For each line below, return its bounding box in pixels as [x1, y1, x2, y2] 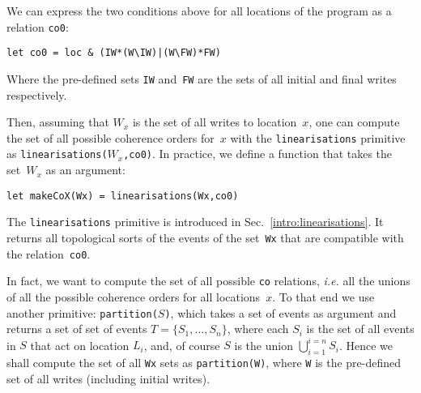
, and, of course [143, 336, 220, 353]
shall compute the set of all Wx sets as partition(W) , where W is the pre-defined [6, 354, 402, 371]
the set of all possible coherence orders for [6, 129, 215, 146]
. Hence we [338, 336, 393, 353]
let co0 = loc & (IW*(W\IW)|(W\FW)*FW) [6, 47, 221, 59]
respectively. [6, 86, 67, 103]
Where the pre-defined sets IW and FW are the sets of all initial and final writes [6, 70, 397, 87]
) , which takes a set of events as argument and [164, 304, 397, 321]
